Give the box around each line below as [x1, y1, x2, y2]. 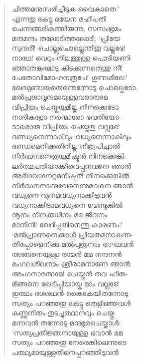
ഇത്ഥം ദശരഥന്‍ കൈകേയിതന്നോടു [11, 288, 128, 298]
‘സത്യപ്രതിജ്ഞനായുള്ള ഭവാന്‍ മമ [11, 327, 123, 337]
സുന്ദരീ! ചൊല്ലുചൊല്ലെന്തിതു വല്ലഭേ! [11, 43, 126, 53]
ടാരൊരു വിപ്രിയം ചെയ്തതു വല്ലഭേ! [11, 121, 120, 132]
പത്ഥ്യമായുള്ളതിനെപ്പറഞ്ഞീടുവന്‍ [11, 346, 119, 357]
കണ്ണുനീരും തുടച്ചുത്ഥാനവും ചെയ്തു [11, 307, 115, 318]
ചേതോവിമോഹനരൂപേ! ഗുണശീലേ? [11, 72, 128, 83]
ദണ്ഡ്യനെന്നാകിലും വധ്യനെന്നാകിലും [11, 131, 132, 141]
